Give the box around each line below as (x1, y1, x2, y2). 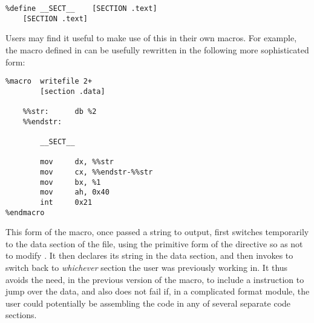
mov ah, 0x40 (40, 188, 110, 197)
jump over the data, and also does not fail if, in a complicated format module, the (5, 285, 310, 298)
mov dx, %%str (40, 158, 114, 167)
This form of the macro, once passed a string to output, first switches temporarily (5, 225, 309, 238)
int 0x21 (40, 198, 93, 207)
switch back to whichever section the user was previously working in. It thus (5, 261, 288, 274)
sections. (5, 308, 37, 321)
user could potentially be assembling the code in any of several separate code (5, 296, 291, 309)
